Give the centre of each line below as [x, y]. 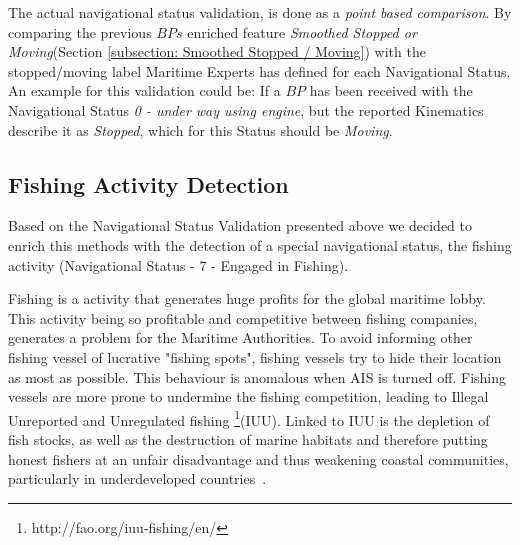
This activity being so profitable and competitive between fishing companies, [243, 317]
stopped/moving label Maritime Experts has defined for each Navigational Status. [259, 70]
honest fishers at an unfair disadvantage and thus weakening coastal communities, [258, 458]
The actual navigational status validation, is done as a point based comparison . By [260, 12]
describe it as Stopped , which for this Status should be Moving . [200, 129]
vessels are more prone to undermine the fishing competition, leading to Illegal [248, 396]
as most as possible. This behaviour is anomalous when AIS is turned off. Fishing [257, 376]
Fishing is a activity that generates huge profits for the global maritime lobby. [247, 298]
